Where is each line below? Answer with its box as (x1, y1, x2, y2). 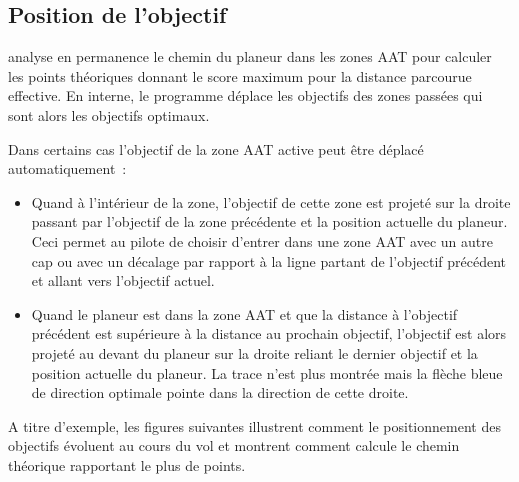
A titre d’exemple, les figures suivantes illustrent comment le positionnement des (8, 415, 501, 436)
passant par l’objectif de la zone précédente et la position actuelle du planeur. (31, 211, 508, 232)
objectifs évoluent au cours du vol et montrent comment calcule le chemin (8, 435, 460, 456)
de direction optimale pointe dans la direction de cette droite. (31, 382, 409, 403)
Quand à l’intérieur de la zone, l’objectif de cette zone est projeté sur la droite (31, 191, 511, 212)
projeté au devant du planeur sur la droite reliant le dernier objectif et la (31, 342, 478, 363)
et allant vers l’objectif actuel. (31, 270, 215, 291)
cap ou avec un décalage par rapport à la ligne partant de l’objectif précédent (31, 250, 507, 271)
